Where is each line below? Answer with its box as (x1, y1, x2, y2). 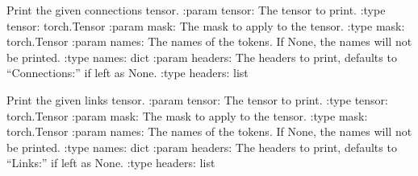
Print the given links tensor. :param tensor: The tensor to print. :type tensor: (6, 91, 388, 108)
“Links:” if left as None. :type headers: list (6, 154, 215, 171)
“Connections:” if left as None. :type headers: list (6, 64, 249, 81)
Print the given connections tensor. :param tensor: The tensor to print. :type (6, 2, 386, 18)
